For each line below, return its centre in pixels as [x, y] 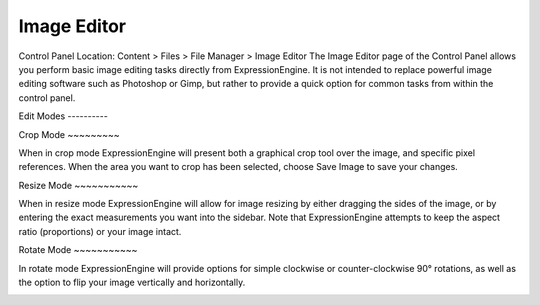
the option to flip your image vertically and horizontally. [132, 282]
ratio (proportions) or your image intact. [100, 231]
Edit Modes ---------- [63, 116]
